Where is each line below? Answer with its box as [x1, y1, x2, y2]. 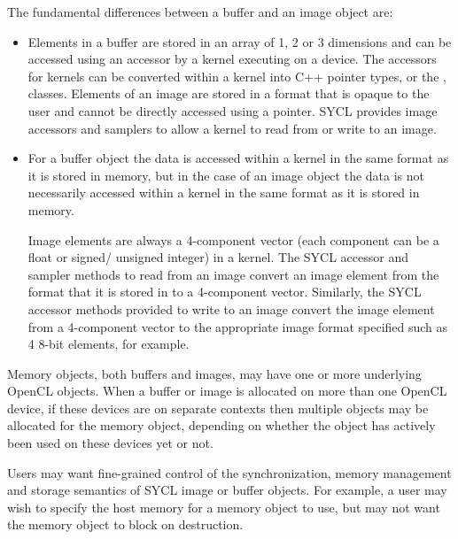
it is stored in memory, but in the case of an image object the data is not [27, 166, 424, 184]
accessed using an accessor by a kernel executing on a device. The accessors [27, 50, 437, 68]
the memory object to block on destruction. [7, 515, 244, 534]
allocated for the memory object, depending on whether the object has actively [7, 416, 436, 435]
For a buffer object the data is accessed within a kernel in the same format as [27, 149, 449, 167]
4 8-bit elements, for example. [27, 335, 190, 353]
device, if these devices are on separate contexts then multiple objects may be [7, 398, 429, 417]
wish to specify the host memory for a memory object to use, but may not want [7, 497, 440, 516]
